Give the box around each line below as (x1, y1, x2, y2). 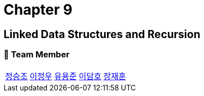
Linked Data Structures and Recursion (4, 27, 200, 41)
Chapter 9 (4, 1, 72, 18)
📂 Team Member (4, 49, 70, 60)
